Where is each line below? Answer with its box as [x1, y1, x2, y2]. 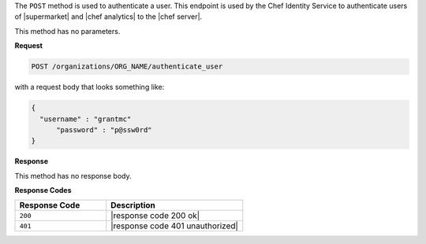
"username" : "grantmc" [39, 114, 132, 124]
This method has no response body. [14, 171, 132, 180]
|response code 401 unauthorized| [110, 220, 238, 231]
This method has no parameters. [14, 26, 121, 35]
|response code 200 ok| [110, 210, 200, 221]
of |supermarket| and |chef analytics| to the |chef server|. [14, 12, 203, 21]
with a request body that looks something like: [14, 83, 165, 92]
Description [110, 200, 155, 211]
